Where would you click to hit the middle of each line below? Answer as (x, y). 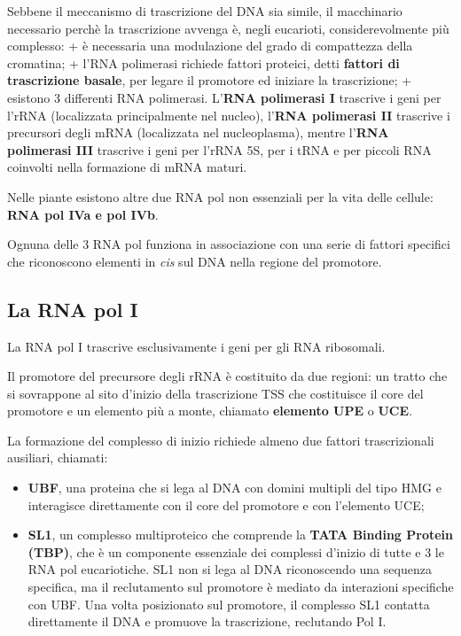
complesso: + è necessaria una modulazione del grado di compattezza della (210, 46)
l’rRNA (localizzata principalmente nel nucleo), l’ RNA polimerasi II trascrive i (229, 115)
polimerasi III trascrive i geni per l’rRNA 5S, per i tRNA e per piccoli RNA (219, 149)
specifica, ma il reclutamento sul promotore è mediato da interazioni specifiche (241, 587)
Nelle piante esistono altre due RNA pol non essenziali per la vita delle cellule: (220, 196)
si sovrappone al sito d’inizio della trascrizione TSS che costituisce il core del (215, 393)
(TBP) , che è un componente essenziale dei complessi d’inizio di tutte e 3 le (236, 551)
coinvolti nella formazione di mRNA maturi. (127, 167)
